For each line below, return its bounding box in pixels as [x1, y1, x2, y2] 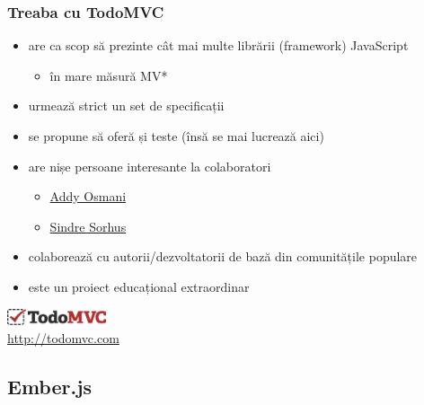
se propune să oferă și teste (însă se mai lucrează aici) [28, 127, 324, 145]
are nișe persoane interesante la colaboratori [28, 156, 271, 175]
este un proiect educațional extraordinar [28, 277, 250, 295]
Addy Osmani [49, 187, 127, 206]
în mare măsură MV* [49, 66, 168, 84]
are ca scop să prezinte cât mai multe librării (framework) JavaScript [28, 36, 409, 55]
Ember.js [7, 373, 93, 401]
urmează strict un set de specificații [28, 96, 225, 115]
